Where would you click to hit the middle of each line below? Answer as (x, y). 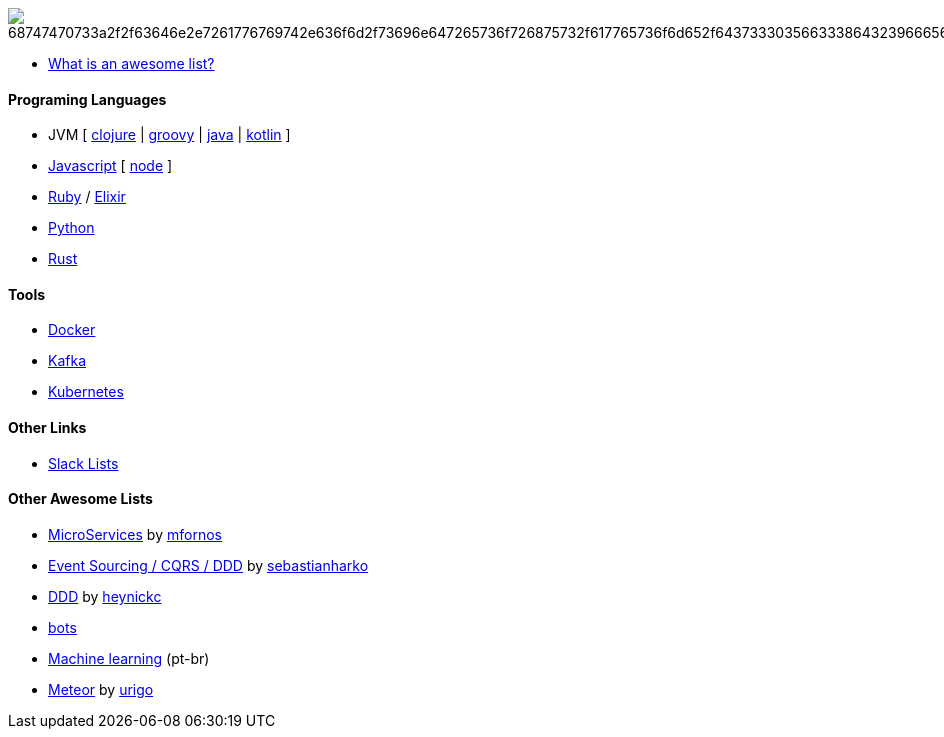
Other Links (47, 428)
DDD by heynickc (105, 596)
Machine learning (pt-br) (129, 658)
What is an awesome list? (131, 63)
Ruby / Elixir (87, 197)
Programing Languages (87, 99)
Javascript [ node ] (110, 166)
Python (71, 228)
